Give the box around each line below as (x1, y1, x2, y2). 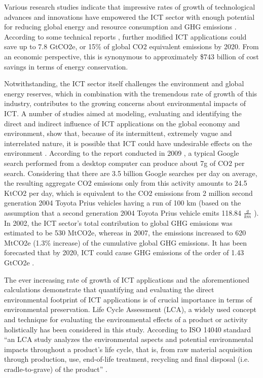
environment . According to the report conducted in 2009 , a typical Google (4, 148, 239, 158)
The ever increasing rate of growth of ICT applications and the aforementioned (4, 274, 250, 285)
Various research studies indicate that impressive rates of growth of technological (4, 2, 255, 12)
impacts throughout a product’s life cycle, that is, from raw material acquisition (4, 343, 252, 354)
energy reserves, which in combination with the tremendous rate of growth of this (4, 88, 257, 98)
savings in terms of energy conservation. (4, 61, 128, 72)
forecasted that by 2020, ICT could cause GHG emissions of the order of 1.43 (4, 247, 244, 258)
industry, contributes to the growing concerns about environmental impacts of (4, 98, 246, 109)
